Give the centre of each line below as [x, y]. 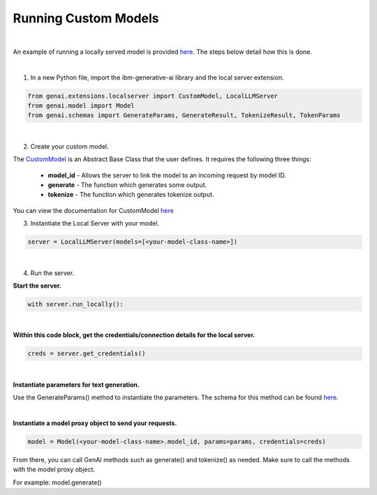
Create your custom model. [69, 146]
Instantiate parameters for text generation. [76, 385]
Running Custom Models [86, 18]
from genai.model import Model [81, 106]
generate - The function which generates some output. [127, 185]
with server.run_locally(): [75, 304]
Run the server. [52, 273]
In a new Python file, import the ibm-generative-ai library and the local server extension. [157, 77]
